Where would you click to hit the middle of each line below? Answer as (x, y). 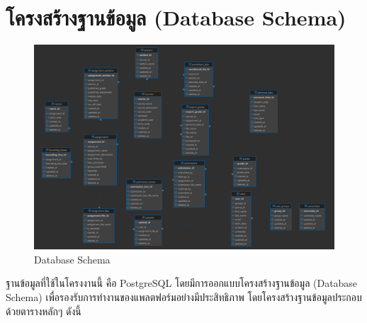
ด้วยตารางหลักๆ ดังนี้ (44, 311)
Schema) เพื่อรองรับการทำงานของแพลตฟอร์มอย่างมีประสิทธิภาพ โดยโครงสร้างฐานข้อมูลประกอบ (184, 296)
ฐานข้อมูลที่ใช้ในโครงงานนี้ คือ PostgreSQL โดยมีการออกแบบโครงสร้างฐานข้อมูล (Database (182, 283)
